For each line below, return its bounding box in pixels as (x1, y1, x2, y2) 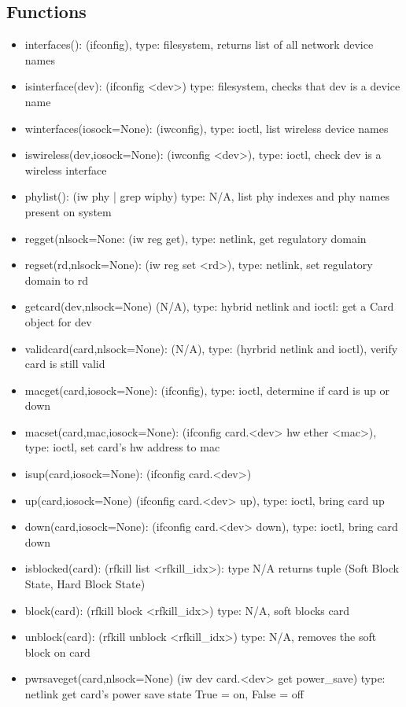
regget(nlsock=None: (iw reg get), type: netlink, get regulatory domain (24, 230, 367, 246)
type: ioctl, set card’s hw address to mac (24, 439, 220, 455)
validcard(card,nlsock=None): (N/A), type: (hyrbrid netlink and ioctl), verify (24, 340, 398, 356)
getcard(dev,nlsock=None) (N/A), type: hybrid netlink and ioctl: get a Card (24, 298, 394, 315)
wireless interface (24, 161, 107, 178)
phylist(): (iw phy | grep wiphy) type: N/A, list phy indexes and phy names (24, 188, 389, 204)
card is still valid (24, 355, 105, 372)
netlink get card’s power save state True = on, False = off (24, 686, 304, 702)
